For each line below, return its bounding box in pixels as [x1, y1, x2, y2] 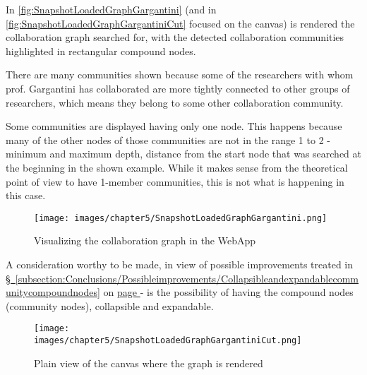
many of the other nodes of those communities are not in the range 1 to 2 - [6, 132, 330, 147]
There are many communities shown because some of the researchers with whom [6, 67, 354, 82]
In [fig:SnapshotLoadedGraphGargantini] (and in [6, 2, 217, 16]
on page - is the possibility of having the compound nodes [103, 285, 354, 299]
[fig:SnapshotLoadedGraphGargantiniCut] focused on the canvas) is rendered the [6, 16, 355, 30]
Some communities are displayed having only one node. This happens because [6, 119, 342, 133]
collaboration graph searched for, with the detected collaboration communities [6, 30, 344, 44]
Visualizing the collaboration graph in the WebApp [34, 233, 256, 248]
